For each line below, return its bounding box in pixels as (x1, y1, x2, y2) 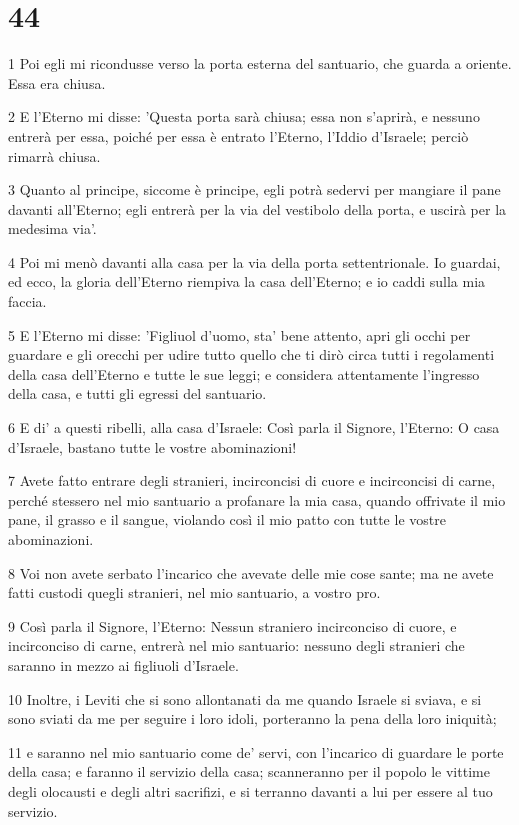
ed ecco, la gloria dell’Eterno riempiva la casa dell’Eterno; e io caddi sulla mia (8, 271, 486, 292)
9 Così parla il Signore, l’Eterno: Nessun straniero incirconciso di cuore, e (8, 615, 457, 636)
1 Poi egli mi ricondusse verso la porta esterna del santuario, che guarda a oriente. (8, 53, 512, 74)
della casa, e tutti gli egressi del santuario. (8, 383, 267, 404)
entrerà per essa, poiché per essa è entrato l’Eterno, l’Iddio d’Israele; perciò (8, 125, 469, 146)
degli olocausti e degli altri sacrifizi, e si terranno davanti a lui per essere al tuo (8, 780, 493, 801)
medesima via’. (8, 218, 97, 239)
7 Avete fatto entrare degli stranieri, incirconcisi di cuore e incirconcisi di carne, (8, 470, 496, 491)
